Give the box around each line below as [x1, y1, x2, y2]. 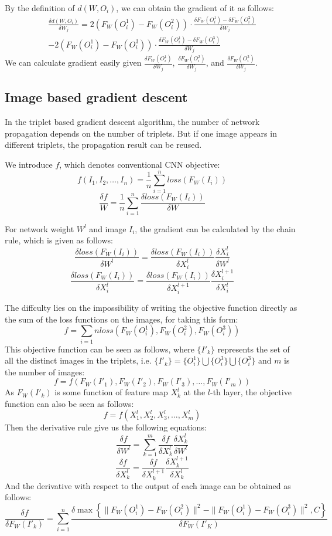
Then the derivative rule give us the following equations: [5, 421, 207, 433]
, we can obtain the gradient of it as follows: [116, 2, 275, 13]
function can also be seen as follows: [5, 397, 134, 409]
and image [89, 222, 126, 235]
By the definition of [5, 2, 75, 13]
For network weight [5, 222, 74, 235]
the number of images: [5, 365, 85, 378]
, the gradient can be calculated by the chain [135, 222, 296, 235]
